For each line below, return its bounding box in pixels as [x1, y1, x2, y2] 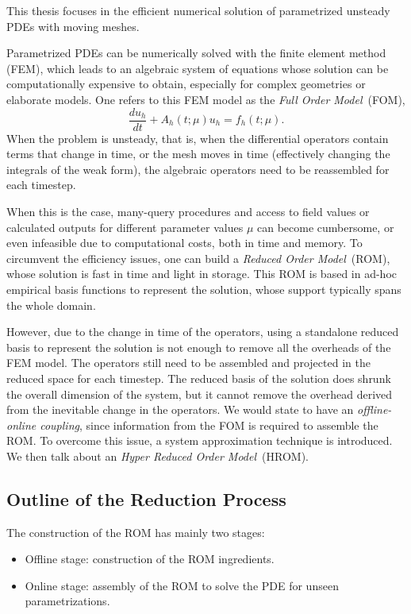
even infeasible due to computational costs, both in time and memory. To [6, 234, 363, 251]
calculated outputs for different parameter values [6, 218, 244, 235]
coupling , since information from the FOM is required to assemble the [40, 416, 378, 433]
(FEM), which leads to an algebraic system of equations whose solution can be [6, 60, 389, 76]
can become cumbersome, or [256, 218, 394, 235]
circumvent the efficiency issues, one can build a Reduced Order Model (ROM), [6, 249, 390, 266]
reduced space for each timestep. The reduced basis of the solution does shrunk [6, 369, 391, 386]
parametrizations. [25, 593, 110, 609]
